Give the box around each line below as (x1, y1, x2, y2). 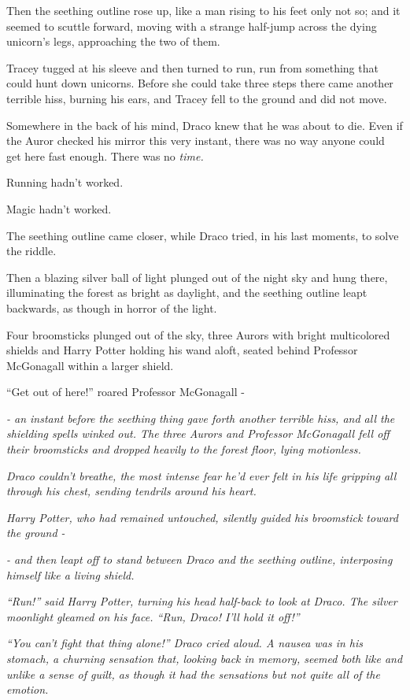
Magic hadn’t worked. (6, 200, 112, 217)
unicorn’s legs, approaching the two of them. (6, 33, 220, 50)
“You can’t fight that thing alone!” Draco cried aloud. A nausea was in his (6, 635, 364, 651)
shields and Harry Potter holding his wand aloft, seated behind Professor (6, 342, 358, 358)
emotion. (6, 681, 49, 698)
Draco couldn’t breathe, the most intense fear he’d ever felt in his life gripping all (6, 467, 397, 483)
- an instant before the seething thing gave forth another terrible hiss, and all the (6, 409, 395, 426)
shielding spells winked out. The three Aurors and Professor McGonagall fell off (6, 425, 390, 442)
